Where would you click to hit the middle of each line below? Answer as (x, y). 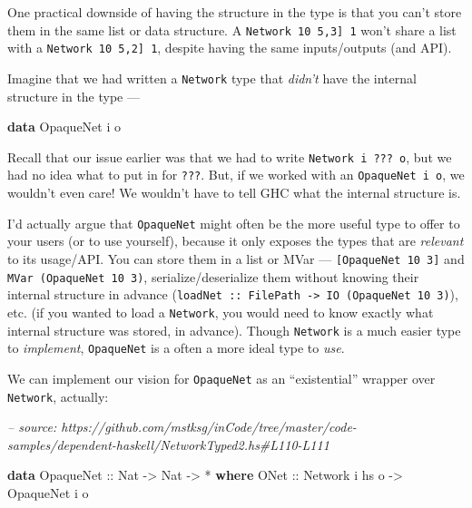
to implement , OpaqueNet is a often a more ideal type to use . (176, 348)
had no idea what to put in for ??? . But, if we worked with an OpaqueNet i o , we (236, 175)
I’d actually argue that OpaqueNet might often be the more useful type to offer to (234, 223)
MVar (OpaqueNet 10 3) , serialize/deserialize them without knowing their (213, 276)
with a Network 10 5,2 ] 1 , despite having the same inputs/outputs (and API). (230, 48)
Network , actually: (58, 396)
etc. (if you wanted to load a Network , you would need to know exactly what (221, 312)
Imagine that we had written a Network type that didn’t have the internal (212, 78)
